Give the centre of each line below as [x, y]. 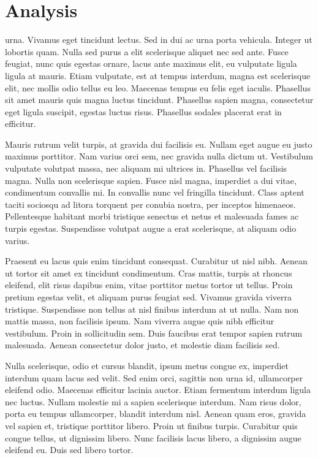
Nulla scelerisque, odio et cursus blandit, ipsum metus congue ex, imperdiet [147, 365]
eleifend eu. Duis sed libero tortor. [69, 450]
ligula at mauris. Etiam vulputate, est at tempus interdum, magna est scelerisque [158, 75]
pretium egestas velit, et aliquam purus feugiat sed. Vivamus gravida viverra [149, 297]
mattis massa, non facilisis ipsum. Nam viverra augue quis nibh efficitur [140, 321]
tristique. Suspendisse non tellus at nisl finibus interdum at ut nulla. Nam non [152, 309]
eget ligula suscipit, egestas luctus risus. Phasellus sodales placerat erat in [143, 111]
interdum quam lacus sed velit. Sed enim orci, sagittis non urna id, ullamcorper [154, 377]
